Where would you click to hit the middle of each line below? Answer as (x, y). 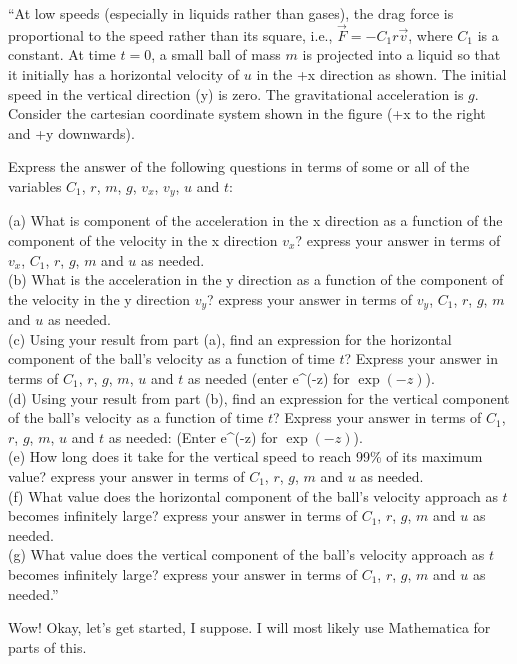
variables (35, 185)
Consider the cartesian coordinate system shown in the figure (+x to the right (247, 113)
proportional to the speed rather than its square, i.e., (170, 34)
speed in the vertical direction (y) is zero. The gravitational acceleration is (236, 93)
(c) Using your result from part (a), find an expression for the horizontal (230, 338)
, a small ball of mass (216, 54)
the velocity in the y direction (99, 298)
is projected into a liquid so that (401, 54)
